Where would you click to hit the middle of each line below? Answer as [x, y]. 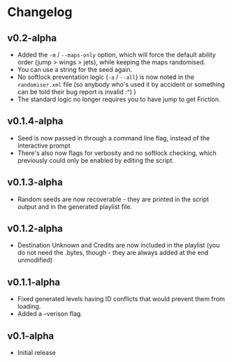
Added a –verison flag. [50, 314]
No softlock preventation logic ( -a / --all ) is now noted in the [106, 77]
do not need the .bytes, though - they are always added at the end [113, 253]
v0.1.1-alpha [34, 282]
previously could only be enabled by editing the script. [96, 160]
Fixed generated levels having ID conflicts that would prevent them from [121, 299]
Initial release [36, 353]
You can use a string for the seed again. [75, 70]
